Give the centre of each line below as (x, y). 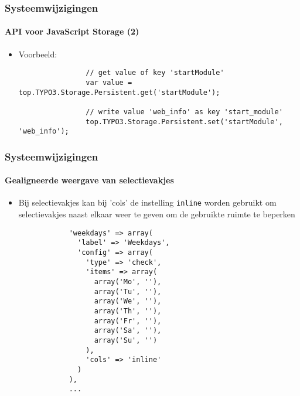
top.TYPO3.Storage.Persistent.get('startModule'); (119, 92)
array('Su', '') (126, 340)
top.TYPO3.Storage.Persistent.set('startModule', (184, 122)
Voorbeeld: (38, 54)
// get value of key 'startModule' (155, 73)
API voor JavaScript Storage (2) (72, 31)
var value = (109, 82)
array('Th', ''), (128, 311)
